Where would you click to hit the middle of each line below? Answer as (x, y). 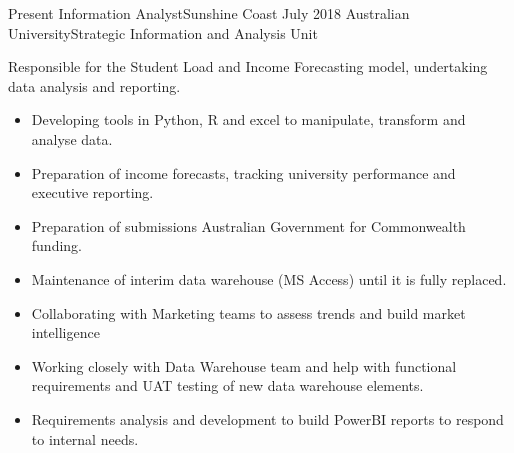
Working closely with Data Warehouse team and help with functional (244, 365)
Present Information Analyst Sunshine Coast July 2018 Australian (209, 13)
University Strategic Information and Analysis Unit (163, 32)
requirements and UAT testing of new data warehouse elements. (227, 385)
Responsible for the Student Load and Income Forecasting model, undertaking (248, 66)
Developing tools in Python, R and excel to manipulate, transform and (248, 119)
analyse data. (72, 138)
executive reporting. (92, 192)
